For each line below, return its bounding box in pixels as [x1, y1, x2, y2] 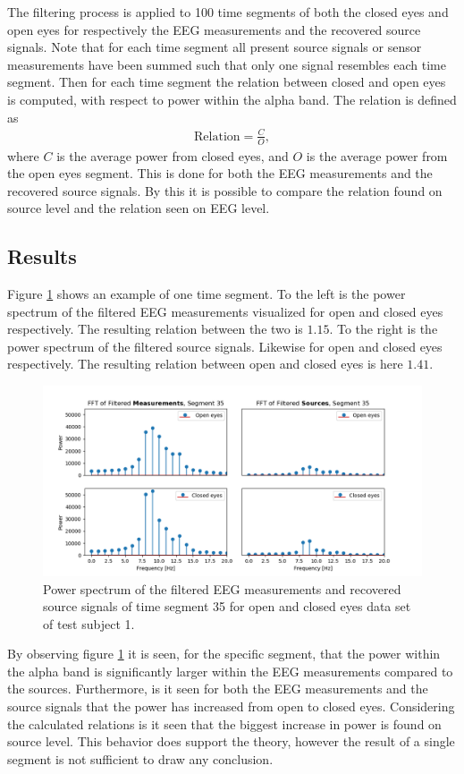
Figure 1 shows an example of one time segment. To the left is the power [7, 285, 406, 303]
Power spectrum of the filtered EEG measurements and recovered [43, 579, 401, 598]
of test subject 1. [43, 614, 135, 633]
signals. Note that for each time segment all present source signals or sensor [7, 38, 422, 56]
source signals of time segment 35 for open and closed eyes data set [43, 597, 411, 616]
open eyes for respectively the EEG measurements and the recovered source [7, 20, 421, 38]
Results [7, 242, 77, 270]
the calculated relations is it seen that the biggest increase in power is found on [7, 714, 442, 733]
